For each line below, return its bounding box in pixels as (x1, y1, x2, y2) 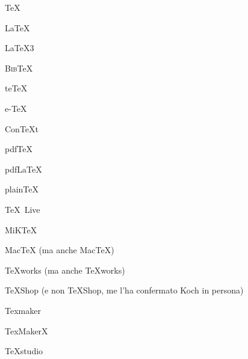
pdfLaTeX (5, 162, 42, 175)
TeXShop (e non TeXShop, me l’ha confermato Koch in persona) (5, 284, 244, 296)
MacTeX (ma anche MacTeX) (5, 244, 114, 256)
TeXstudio (5, 345, 43, 357)
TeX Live (5, 203, 40, 215)
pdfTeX (5, 143, 33, 155)
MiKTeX (5, 223, 37, 236)
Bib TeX (5, 61, 33, 74)
